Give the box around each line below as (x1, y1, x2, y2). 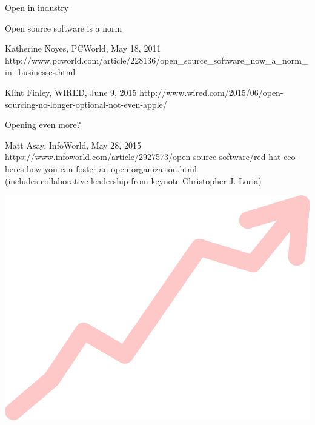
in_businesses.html (5, 65, 76, 78)
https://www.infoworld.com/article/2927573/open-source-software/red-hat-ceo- (5, 150, 299, 163)
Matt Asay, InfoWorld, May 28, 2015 (5, 138, 141, 151)
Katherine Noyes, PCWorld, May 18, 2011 (5, 42, 161, 55)
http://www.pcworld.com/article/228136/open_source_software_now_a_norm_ (5, 53, 308, 66)
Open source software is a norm (5, 21, 122, 34)
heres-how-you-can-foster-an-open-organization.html (5, 162, 197, 175)
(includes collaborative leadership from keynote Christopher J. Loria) (5, 174, 262, 187)
